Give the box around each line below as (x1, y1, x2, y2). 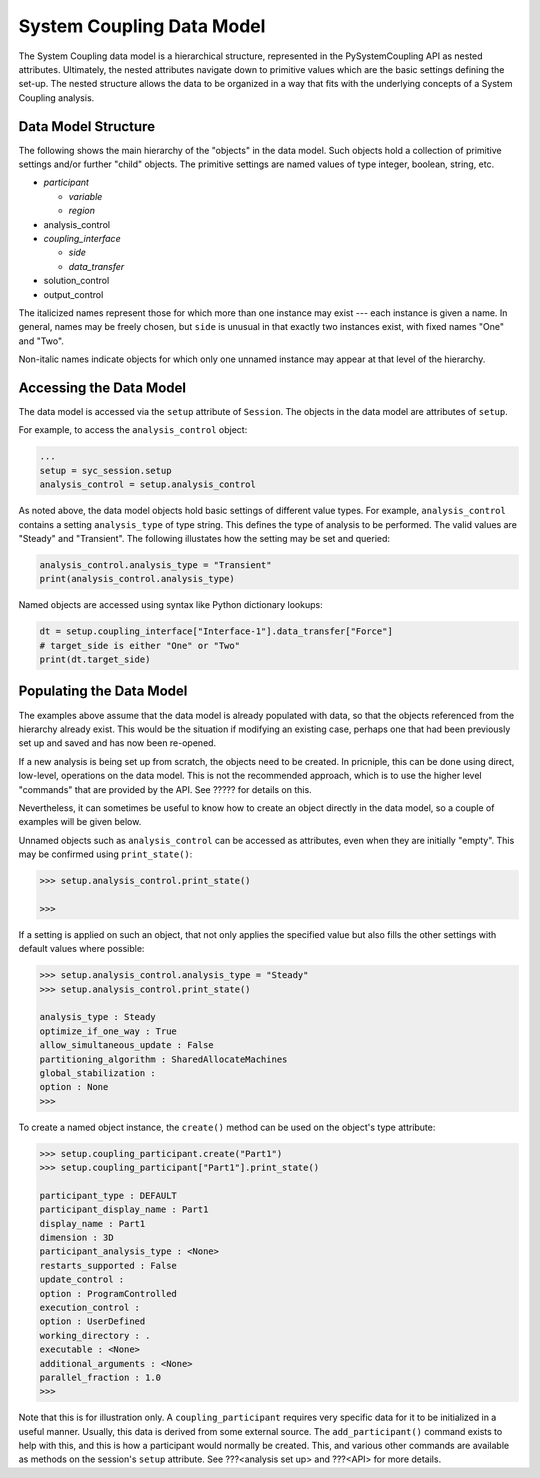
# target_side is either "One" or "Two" (39, 640, 240, 651)
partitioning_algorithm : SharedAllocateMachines (39, 1053, 288, 1065)
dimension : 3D (39, 1232, 114, 1244)
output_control (43, 288, 104, 300)
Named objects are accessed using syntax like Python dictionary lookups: (18, 599, 324, 611)
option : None (39, 1081, 109, 1093)
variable (68, 190, 103, 202)
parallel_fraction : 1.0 (39, 1371, 162, 1383)
